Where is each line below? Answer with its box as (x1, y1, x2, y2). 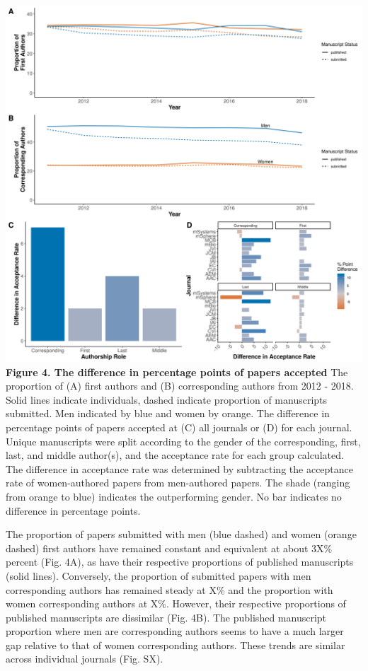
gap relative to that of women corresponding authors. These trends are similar (6, 637, 345, 652)
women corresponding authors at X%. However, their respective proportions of (6, 596, 346, 611)
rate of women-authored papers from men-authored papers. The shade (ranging (6, 475, 350, 490)
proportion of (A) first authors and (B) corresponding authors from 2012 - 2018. (6, 378, 354, 393)
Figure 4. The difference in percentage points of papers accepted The (6, 364, 348, 379)
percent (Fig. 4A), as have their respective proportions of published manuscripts (6, 554, 354, 569)
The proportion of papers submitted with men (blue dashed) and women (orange (6, 527, 357, 542)
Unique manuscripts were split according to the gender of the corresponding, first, (6, 433, 361, 448)
